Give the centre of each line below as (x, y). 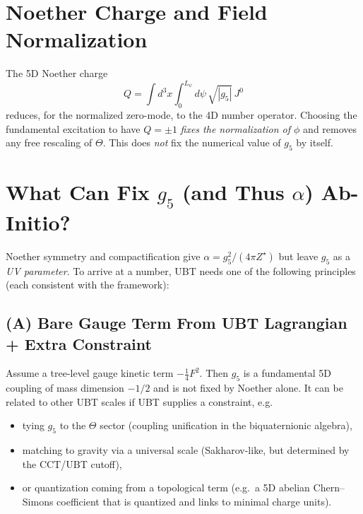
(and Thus (233, 192)
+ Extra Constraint (79, 343)
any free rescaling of (49, 142)
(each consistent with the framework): (88, 285)
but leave (298, 256)
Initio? (38, 222)
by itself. (315, 142)
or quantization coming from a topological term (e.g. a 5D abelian (166, 487)
